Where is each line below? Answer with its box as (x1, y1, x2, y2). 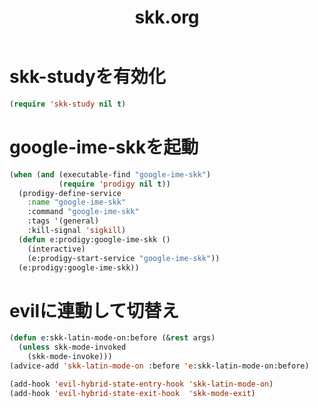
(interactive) (27, 244, 86, 254)
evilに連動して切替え (9, 299, 180, 322)
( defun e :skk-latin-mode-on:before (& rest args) (9, 333, 216, 343)
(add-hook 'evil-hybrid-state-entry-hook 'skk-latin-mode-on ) (9, 379, 274, 389)
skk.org (134, 6, 200, 29)
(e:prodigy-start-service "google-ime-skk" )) (27, 253, 221, 263)
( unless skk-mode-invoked (18, 342, 127, 353)
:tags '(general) (27, 216, 100, 226)
